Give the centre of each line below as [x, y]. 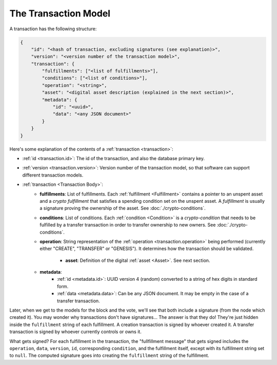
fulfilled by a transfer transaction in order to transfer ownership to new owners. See [128, 225]
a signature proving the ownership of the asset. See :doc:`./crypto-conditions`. [123, 208]
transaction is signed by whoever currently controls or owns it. [76, 332]
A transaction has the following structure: [53, 29]
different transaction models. [53, 175]
